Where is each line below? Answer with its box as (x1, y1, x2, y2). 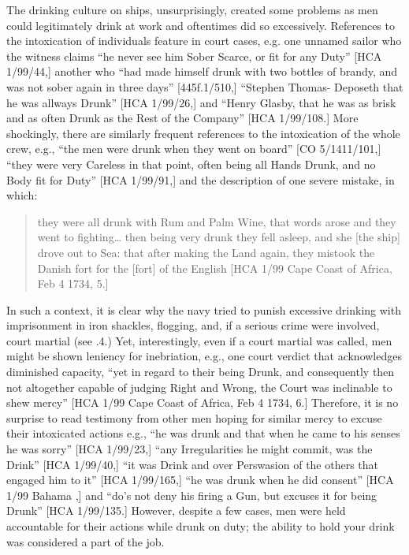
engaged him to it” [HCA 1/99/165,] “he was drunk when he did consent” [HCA (6, 471, 394, 488)
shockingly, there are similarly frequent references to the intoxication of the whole (6, 125, 400, 141)
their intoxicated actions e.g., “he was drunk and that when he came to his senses (6, 425, 400, 441)
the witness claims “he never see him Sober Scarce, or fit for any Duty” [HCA (6, 47, 382, 64)
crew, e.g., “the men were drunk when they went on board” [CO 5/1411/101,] (6, 140, 381, 157)
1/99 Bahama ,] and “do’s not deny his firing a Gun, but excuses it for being (6, 486, 377, 503)
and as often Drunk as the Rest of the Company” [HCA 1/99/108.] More (6, 110, 359, 126)
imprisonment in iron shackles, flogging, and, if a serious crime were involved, (6, 317, 380, 333)
